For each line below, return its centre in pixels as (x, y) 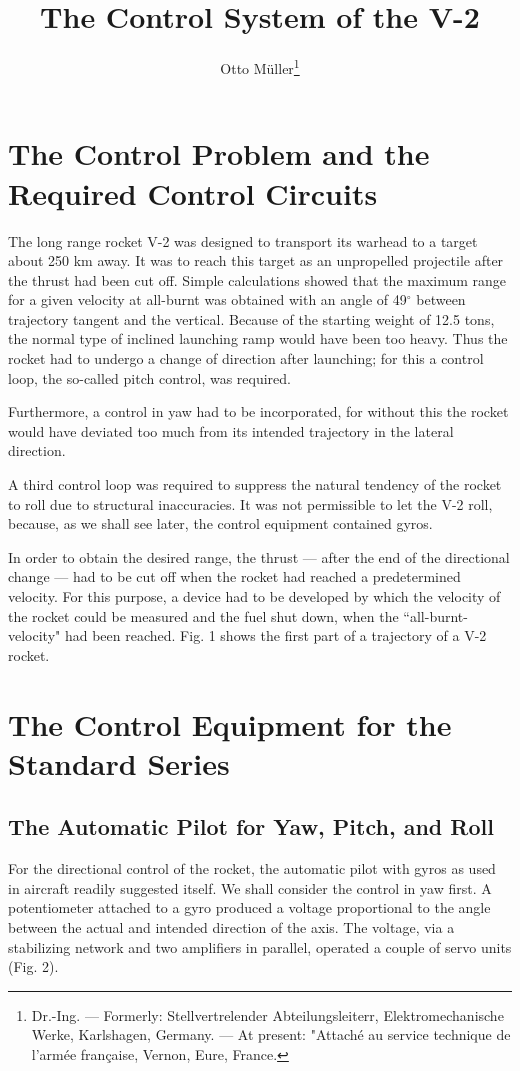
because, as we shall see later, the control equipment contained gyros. (220, 523)
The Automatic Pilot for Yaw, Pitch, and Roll (251, 826)
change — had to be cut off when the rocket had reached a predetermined (234, 576)
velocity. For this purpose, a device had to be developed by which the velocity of (254, 596)
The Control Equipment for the (230, 723)
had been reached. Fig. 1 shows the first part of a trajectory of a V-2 (275, 635)
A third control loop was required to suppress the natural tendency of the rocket (255, 484)
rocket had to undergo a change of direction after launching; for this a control (246, 358)
